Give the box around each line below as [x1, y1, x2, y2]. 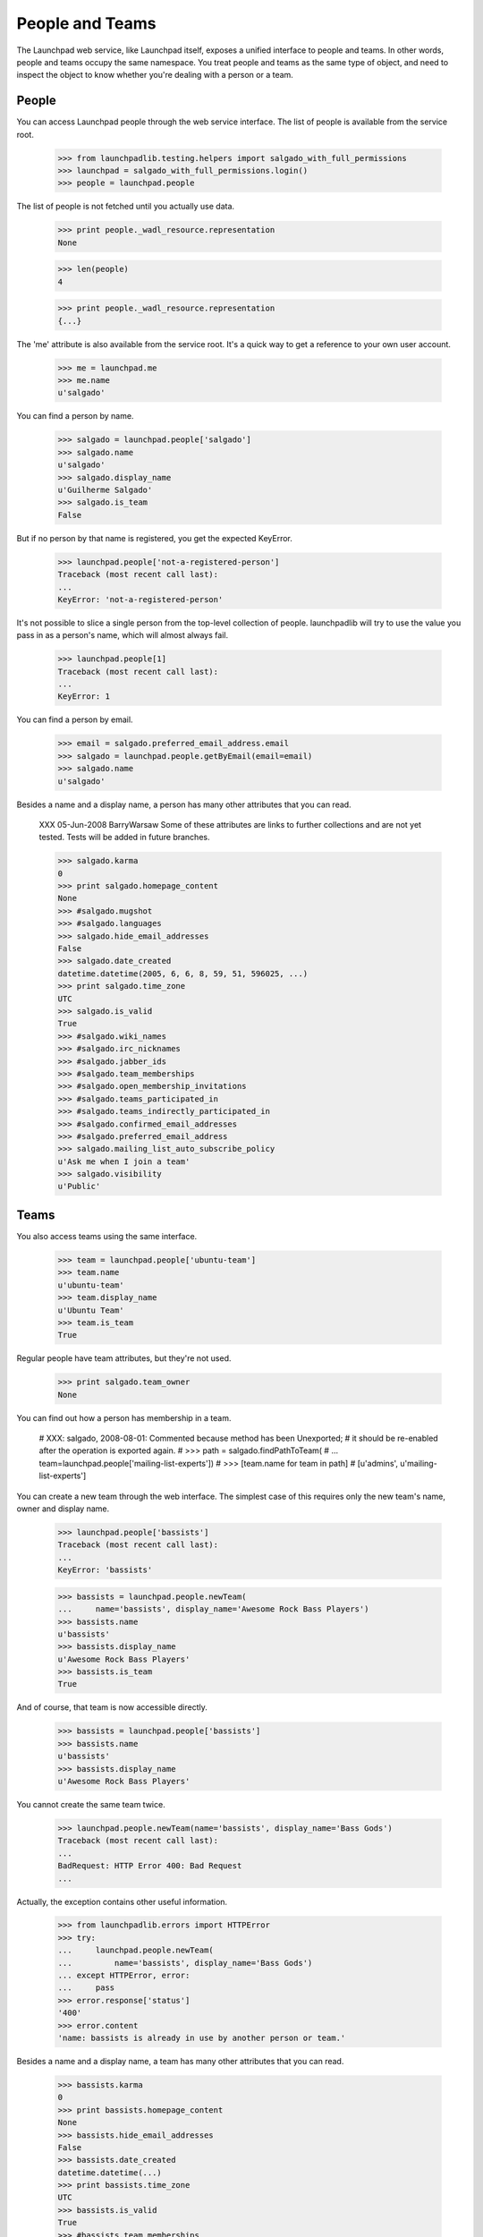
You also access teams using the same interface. [16, 1230, 198, 1241]
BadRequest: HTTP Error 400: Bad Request [57, 1861, 242, 1871]
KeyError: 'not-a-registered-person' [57, 594, 224, 604]
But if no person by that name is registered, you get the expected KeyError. [16, 532, 292, 543]
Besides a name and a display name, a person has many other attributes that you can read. [16, 799, 352, 810]
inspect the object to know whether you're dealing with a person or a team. [16, 70, 294, 81]
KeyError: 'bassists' [57, 1565, 153, 1575]
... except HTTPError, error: [57, 1970, 191, 1981]
